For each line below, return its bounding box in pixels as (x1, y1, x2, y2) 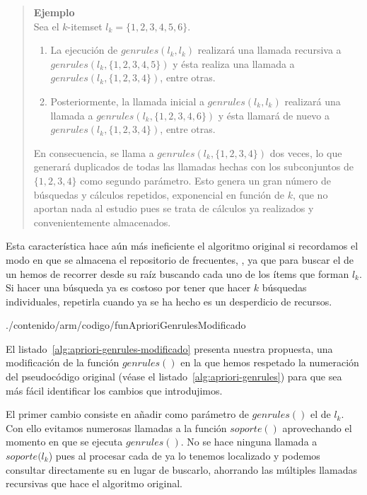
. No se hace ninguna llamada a (180, 434, 318, 449)
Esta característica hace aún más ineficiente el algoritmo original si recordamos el (6, 238, 359, 253)
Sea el (33, 18, 59, 33)
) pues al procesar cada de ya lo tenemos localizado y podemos (48, 448, 320, 463)
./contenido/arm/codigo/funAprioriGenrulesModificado (6, 318, 246, 332)
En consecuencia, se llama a (33, 145, 154, 160)
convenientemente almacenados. (33, 214, 171, 229)
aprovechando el (282, 420, 352, 435)
